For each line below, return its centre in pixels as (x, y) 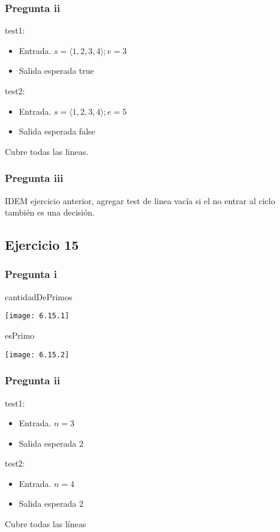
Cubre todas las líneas (46, 524)
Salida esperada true (56, 71)
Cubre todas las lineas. (47, 151)
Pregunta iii (34, 178)
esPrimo (20, 335)
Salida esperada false (57, 131)
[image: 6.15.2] (37, 355)
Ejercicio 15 (42, 245)
